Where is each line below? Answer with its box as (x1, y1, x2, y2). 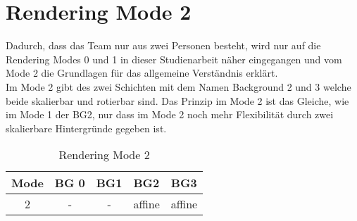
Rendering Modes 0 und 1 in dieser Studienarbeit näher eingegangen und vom (6, 51, 342, 66)
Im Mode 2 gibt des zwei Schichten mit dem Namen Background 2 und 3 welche (6, 79, 351, 94)
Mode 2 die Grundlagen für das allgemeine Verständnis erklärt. (6, 65, 278, 80)
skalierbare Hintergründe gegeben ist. (6, 120, 167, 135)
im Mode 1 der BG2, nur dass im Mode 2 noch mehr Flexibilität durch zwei (6, 107, 334, 122)
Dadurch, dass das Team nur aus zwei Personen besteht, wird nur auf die (6, 38, 321, 53)
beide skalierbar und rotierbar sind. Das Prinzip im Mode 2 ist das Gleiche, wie (6, 93, 349, 108)
